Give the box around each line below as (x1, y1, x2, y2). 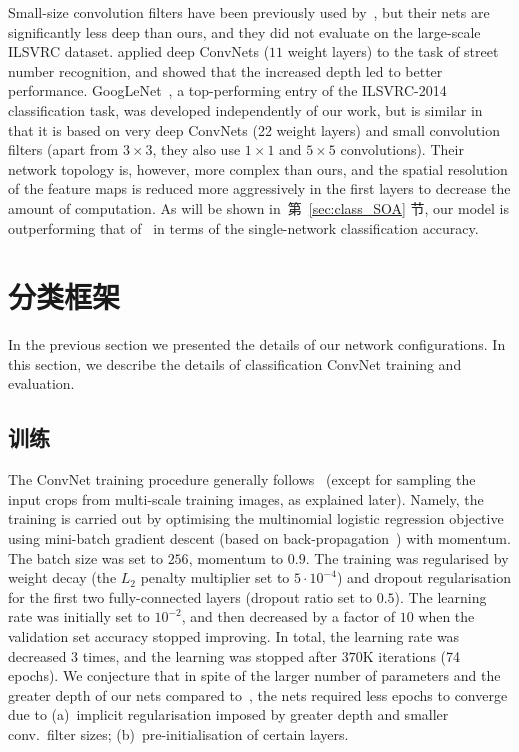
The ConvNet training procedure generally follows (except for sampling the (8, 469, 476, 490)
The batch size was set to (8, 547, 163, 568)
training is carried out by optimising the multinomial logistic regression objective (8, 508, 504, 529)
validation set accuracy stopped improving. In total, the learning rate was (8, 625, 460, 646)
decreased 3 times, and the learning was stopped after (8, 645, 338, 666)
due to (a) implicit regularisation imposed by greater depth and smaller (8, 704, 449, 725)
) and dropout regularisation (336, 567, 511, 588)
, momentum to (188, 547, 284, 568)
